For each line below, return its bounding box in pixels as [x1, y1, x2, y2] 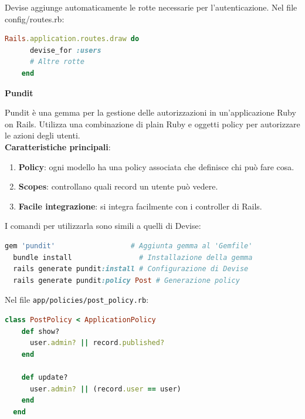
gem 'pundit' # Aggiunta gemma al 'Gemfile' [5, 241, 253, 250]
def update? [21, 373, 68, 381]
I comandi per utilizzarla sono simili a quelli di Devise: [5, 219, 201, 232]
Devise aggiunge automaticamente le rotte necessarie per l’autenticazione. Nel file [5, 1, 297, 13]
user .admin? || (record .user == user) [29, 384, 181, 393]
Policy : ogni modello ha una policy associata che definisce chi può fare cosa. [18, 160, 294, 173]
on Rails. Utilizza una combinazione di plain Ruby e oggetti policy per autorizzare [5, 117, 300, 130]
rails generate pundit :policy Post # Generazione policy [13, 276, 240, 285]
